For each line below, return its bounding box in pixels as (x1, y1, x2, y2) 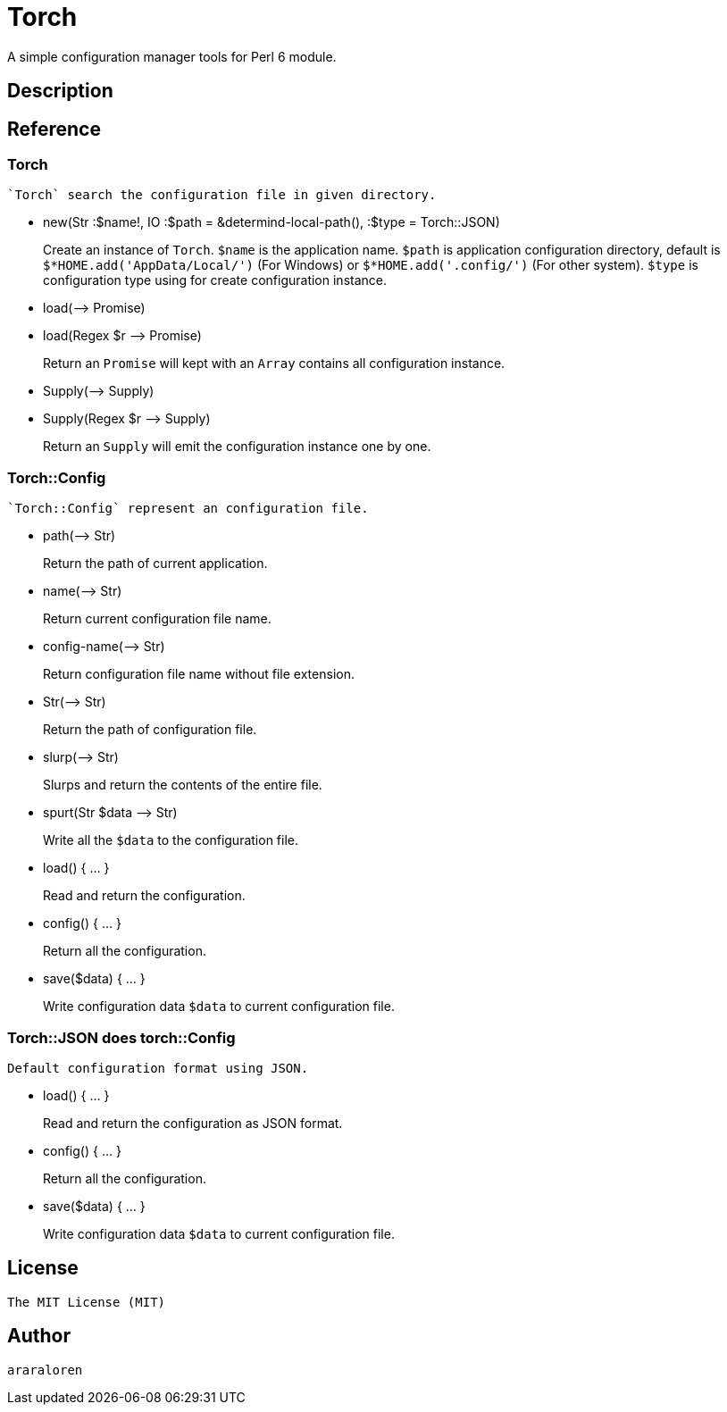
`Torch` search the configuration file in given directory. (7, 188, 437, 203)
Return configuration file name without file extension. (43, 666, 355, 682)
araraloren (7, 1362, 83, 1377)
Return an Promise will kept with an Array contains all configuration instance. (43, 355, 506, 372)
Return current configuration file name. (43, 611, 272, 627)
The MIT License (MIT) (7, 1294, 166, 1309)
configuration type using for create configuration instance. (43, 272, 387, 288)
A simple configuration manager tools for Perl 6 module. (7, 48, 337, 64)
